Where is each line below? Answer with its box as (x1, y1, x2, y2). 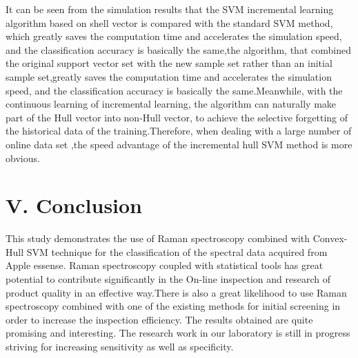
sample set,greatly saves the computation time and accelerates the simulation (6, 69, 332, 83)
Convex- (312, 231, 348, 246)
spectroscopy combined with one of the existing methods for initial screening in (6, 299, 341, 313)
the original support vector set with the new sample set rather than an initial (6, 56, 332, 70)
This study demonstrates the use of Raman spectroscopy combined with (6, 231, 310, 246)
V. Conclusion (6, 191, 143, 219)
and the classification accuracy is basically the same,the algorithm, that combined (6, 42, 351, 57)
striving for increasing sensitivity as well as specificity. (6, 339, 234, 353)
